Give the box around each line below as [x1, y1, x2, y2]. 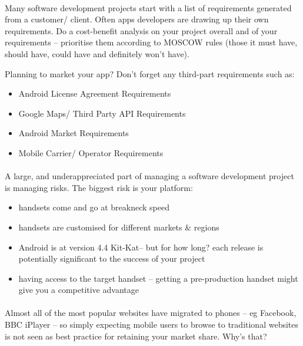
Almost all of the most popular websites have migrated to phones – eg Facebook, [5, 307, 297, 319]
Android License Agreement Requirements [18, 87, 171, 100]
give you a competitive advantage [18, 284, 139, 296]
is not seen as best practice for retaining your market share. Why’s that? [5, 329, 267, 342]
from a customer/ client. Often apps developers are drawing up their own [5, 13, 269, 25]
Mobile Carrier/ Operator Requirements [18, 146, 164, 159]
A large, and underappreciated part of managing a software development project [5, 170, 294, 182]
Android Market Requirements [18, 127, 129, 139]
